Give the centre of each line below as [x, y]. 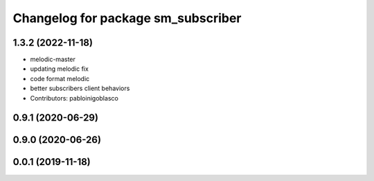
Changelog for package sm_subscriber [127, 18]
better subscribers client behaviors [80, 88]
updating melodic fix [60, 69]
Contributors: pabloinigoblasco [74, 98]
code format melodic [60, 78]
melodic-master [53, 60]
